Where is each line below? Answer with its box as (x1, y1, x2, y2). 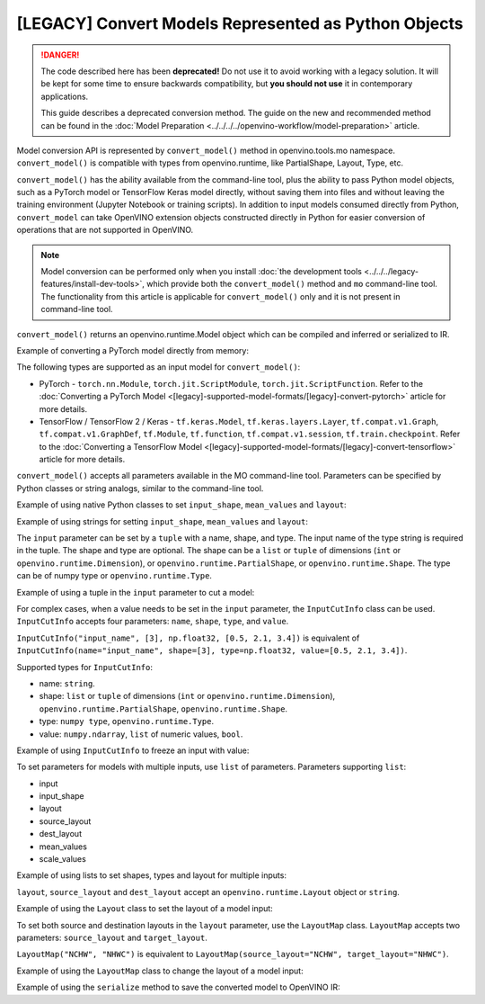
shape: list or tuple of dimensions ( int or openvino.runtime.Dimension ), (39, 691, 336, 702)
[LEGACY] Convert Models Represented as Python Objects (16, 13, 463, 33)
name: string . (39, 677, 96, 688)
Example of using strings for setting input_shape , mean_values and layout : (16, 515, 309, 526)
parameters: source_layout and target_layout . (16, 932, 208, 943)
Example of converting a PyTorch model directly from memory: (16, 345, 249, 355)
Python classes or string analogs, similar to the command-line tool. (16, 482, 264, 494)
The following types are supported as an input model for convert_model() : (16, 362, 301, 372)
